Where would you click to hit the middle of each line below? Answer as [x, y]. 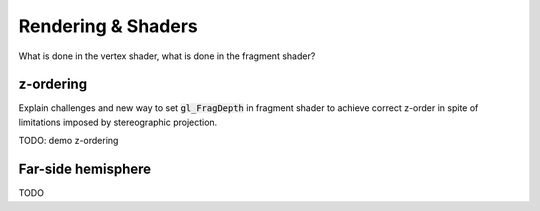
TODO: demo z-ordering [68, 141]
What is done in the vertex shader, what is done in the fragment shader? [167, 56]
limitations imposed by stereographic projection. [118, 122]
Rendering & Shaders [108, 26]
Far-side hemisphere [85, 169]
